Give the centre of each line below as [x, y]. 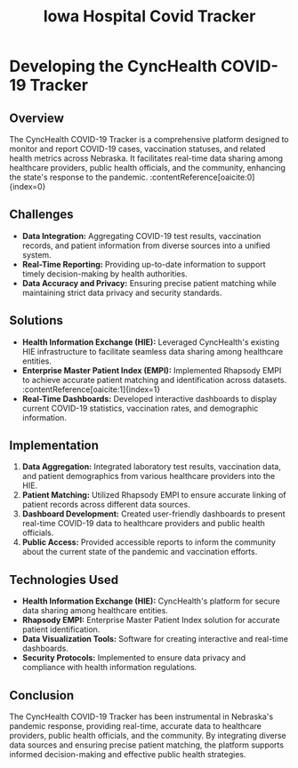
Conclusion [42, 695]
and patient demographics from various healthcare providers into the [149, 476]
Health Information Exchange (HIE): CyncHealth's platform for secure [151, 601]
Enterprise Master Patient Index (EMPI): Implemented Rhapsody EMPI [152, 370]
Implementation [54, 446]
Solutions [36, 320]
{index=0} [28, 187]
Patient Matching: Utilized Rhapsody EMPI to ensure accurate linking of [154, 495]
